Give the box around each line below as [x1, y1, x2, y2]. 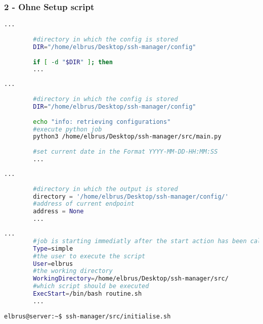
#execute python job [33, 125, 102, 133]
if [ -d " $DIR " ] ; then [33, 58, 113, 66]
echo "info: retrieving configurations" [33, 118, 171, 125]
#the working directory [33, 267, 113, 275]
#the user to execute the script [33, 252, 146, 260]
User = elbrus [33, 260, 73, 267]
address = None [33, 208, 84, 215]
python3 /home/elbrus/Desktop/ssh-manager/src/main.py [33, 133, 222, 141]
